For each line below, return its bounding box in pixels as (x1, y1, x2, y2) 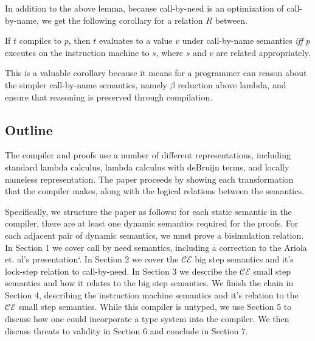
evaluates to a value (99, 34, 173, 47)
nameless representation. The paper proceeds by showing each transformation (5, 172, 294, 185)
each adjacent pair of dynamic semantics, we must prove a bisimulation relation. (5, 228, 304, 241)
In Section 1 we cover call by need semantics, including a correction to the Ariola (5, 241, 307, 253)
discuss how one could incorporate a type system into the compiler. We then (5, 312, 289, 325)
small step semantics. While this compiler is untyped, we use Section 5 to (18, 300, 292, 313)
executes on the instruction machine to (5, 46, 150, 58)
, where (156, 46, 184, 58)
